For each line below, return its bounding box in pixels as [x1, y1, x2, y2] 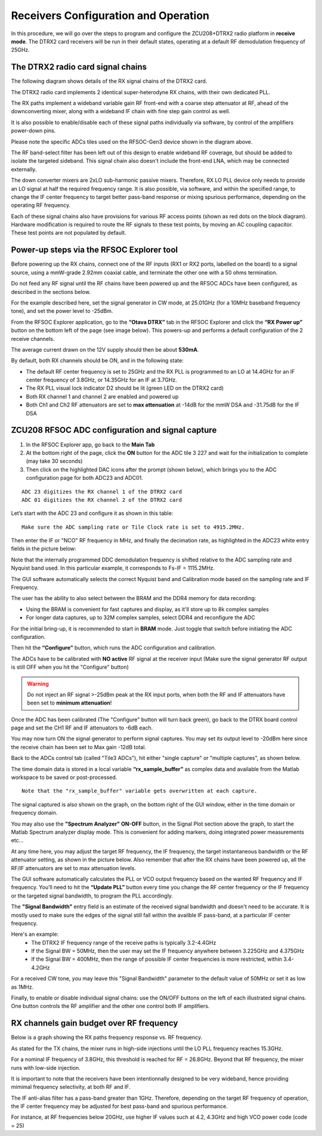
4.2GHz [31, 964, 50, 971]
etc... [11, 837, 24, 844]
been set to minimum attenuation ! [27, 699, 112, 706]
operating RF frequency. [11, 201, 71, 209]
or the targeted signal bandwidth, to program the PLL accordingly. [11, 892, 173, 899]
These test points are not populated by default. [11, 229, 126, 237]
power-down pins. [11, 127, 56, 134]
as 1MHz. [11, 983, 34, 991]
